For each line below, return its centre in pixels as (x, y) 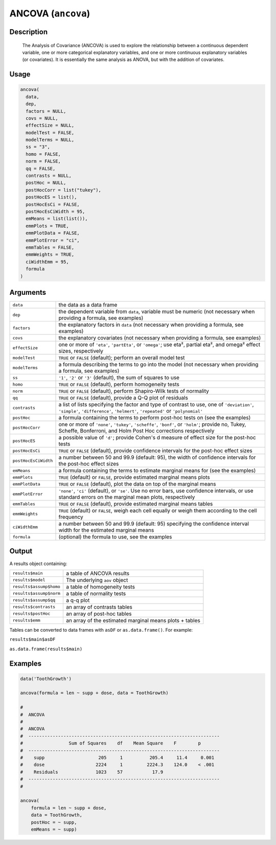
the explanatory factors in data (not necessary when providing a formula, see (151, 325)
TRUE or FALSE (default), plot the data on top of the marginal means (137, 484)
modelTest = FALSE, (50, 133)
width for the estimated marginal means (106, 530)
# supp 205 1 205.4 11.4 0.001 (117, 757)
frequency (71, 517)
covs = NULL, (42, 118)
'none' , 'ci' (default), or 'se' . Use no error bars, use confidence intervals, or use (156, 491)
